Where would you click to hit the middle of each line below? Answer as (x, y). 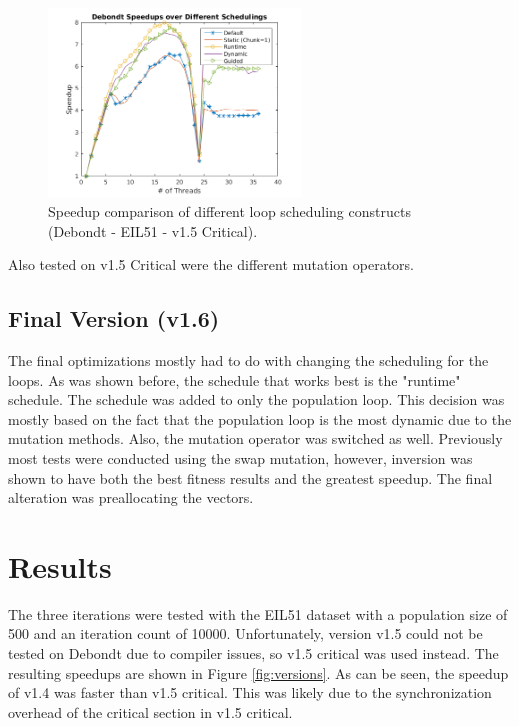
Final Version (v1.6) (114, 318)
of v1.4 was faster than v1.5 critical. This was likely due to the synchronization (250, 692)
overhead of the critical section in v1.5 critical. (150, 711)
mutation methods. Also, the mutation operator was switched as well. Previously (255, 438)
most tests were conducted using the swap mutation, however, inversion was (240, 457)
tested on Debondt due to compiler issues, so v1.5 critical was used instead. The (253, 653)
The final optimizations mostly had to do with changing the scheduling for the (248, 360)
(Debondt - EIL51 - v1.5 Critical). (153, 230)
